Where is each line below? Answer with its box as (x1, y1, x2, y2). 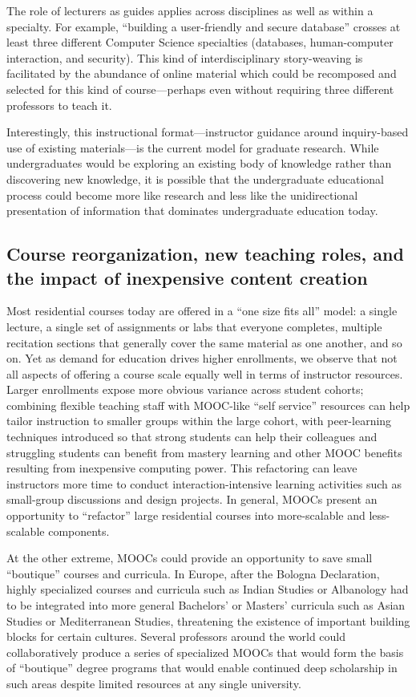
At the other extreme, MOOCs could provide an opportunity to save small (6, 549, 373, 566)
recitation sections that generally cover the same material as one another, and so (6, 334, 402, 351)
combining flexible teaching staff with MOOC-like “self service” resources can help (6, 396, 410, 413)
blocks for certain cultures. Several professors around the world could (6, 628, 346, 645)
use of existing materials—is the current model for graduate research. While (6, 139, 379, 156)
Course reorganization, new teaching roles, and (6, 241, 404, 266)
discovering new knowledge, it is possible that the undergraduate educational (6, 170, 385, 187)
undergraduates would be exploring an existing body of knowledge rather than (6, 155, 392, 172)
